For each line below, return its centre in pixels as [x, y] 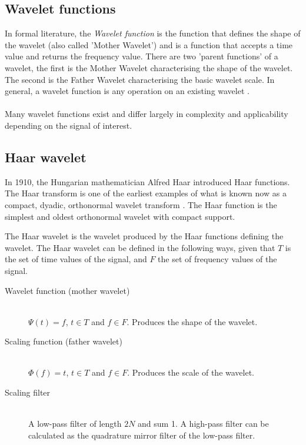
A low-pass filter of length [75, 424]
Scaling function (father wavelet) [64, 341]
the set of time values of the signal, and [76, 259]
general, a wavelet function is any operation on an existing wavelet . [127, 91]
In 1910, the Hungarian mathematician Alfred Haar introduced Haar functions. [147, 181]
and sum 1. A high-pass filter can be [203, 424]
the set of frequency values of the [217, 259]
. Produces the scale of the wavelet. [191, 372]
